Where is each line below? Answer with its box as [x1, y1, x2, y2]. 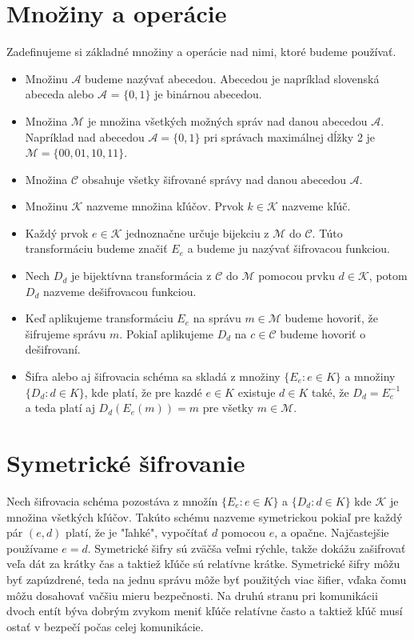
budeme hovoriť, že [285, 310, 378, 326]
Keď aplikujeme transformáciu [25, 310, 173, 326]
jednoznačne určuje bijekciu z [125, 224, 269, 241]
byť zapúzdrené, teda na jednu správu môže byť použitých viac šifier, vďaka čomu [6, 570, 407, 587]
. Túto [312, 224, 343, 241]
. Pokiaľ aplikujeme [119, 325, 213, 342]
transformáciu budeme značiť [25, 240, 168, 257]
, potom [368, 267, 408, 284]
